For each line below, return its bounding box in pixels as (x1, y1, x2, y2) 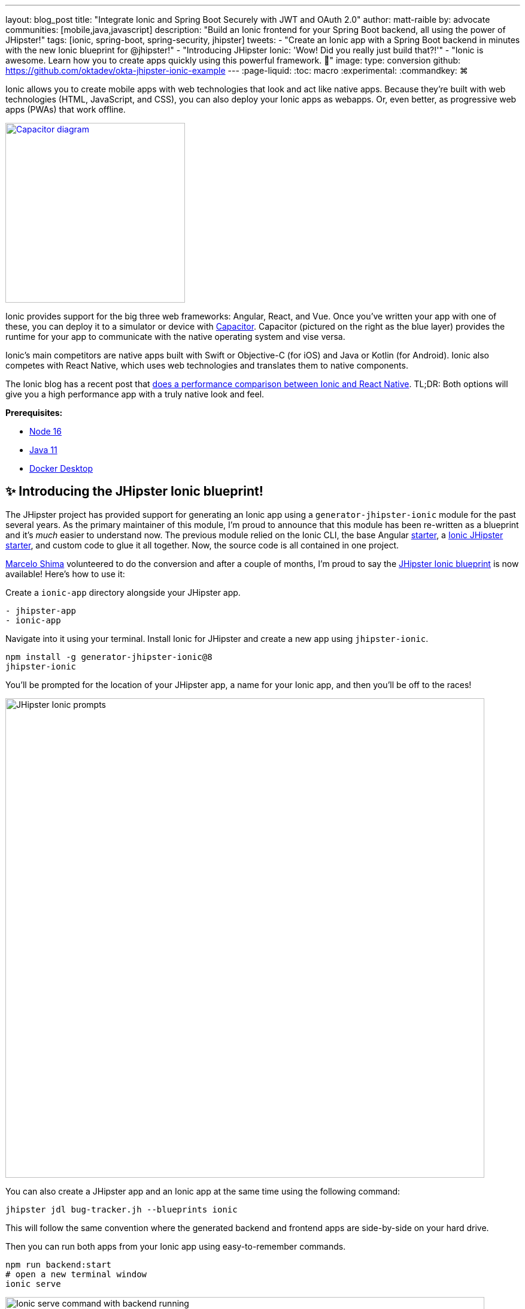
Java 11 (29, 445, 57, 455)
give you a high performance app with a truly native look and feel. (5, 389, 265, 399)
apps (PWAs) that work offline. (5, 104, 126, 114)
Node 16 (29, 426, 62, 436)
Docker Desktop (29, 463, 93, 473)
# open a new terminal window (5, 1269, 147, 1279)
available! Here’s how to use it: (5, 568, 125, 579)
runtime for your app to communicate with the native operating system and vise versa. (5, 331, 345, 342)
